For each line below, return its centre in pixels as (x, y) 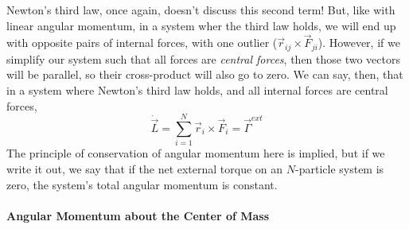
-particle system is (340, 168)
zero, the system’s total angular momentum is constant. (142, 184)
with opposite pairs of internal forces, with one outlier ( (142, 43)
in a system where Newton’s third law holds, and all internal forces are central (197, 90)
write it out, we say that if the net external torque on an (145, 168)
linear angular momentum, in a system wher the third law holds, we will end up (201, 25)
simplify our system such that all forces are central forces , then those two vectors (203, 58)
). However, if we (359, 43)
